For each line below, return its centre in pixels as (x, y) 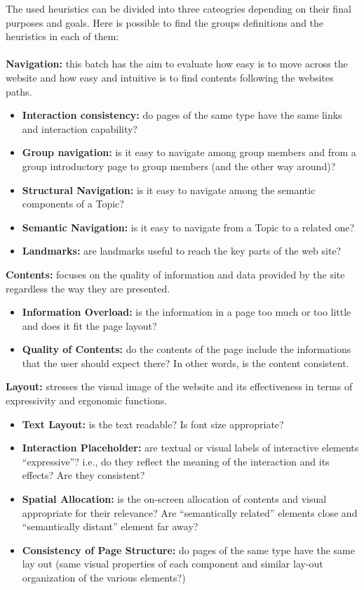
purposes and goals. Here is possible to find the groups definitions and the (165, 22)
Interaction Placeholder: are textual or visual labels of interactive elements (190, 448)
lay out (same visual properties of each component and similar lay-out (173, 564)
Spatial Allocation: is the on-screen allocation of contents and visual (174, 499)
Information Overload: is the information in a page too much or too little (187, 312)
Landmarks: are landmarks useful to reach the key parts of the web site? (182, 251)
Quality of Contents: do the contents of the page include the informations (187, 349)
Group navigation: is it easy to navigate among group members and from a (189, 152)
